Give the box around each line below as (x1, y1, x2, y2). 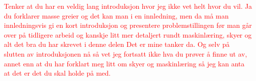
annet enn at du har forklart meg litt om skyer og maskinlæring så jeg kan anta (4, 58, 245, 68)
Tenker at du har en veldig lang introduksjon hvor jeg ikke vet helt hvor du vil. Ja (4, 1, 252, 11)
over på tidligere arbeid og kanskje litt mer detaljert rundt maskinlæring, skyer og (4, 29, 252, 40)
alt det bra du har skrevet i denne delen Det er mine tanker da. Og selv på (4, 39, 230, 49)
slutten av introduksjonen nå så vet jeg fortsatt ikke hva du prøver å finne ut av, (4, 48, 247, 59)
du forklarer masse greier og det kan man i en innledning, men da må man (4, 10, 229, 20)
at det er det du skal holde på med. (4, 68, 111, 78)
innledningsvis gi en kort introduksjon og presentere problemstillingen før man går (4, 20, 252, 30)
